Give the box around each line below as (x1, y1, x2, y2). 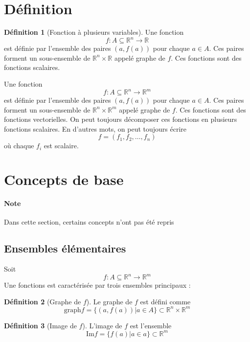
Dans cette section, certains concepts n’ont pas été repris (4, 217, 174, 227)
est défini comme (140, 296, 191, 306)
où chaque (4, 140, 34, 151)
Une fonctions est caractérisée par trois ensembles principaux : (4, 280, 191, 290)
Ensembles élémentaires (4, 241, 126, 256)
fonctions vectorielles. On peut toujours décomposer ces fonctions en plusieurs (4, 114, 237, 124)
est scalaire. (44, 140, 79, 151)
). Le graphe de (86, 296, 133, 306)
